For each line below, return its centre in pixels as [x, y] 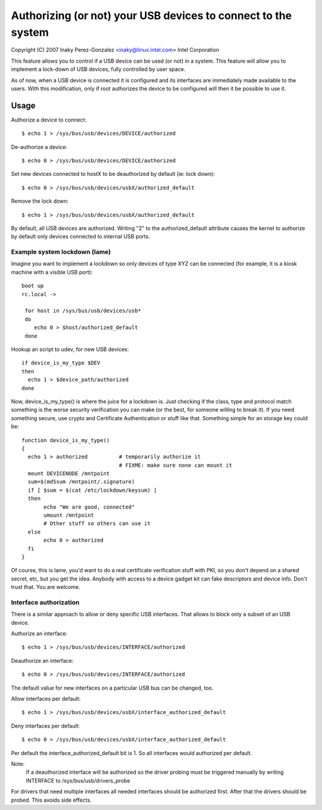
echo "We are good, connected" [89, 507]
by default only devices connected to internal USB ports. [80, 237]
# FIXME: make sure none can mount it [176, 465]
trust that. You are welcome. [46, 587]
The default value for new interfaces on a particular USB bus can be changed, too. [112, 688]
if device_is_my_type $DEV [61, 363]
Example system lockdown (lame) [61, 252]
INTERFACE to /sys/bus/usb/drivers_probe [78, 780]
